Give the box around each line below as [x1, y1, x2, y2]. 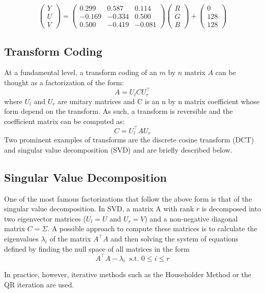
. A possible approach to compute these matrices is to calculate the [47, 223, 257, 234]
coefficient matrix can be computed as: [4, 115, 125, 126]
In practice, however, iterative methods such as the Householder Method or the [4, 269, 252, 280]
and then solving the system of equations [111, 233, 238, 243]
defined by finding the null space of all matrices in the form [4, 243, 190, 254]
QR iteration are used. [4, 279, 74, 290]
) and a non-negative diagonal [144, 213, 238, 224]
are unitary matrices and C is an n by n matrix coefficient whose [58, 95, 260, 106]
